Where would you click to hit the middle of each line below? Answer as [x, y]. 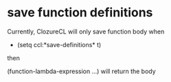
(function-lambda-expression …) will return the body [81, 71]
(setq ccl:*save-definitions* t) [59, 44]
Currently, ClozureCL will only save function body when [86, 31]
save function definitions [80, 13]
